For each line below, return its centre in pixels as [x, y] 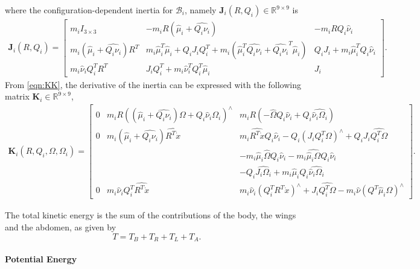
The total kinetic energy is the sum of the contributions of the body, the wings [151, 215]
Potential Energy [41, 258]
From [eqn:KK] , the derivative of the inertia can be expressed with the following [153, 84]
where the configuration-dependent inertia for [89, 10]
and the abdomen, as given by [61, 227]
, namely [201, 10]
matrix [17, 96]
